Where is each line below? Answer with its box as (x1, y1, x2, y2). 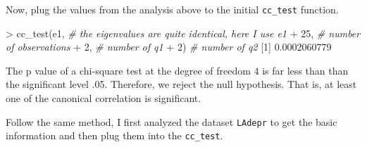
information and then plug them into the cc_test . (6, 128, 223, 143)
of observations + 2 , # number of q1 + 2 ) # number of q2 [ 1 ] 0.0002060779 (6, 39, 332, 54)
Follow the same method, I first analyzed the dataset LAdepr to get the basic (6, 114, 337, 129)
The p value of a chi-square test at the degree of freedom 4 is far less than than (6, 63, 349, 77)
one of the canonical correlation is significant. (6, 91, 201, 106)
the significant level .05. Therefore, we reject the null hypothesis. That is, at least (6, 77, 357, 91)
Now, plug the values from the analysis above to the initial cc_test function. (6, 2, 339, 16)
